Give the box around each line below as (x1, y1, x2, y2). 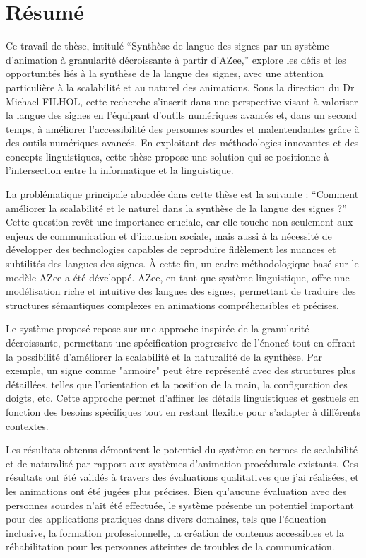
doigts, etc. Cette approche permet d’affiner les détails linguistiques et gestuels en (6, 390, 359, 405)
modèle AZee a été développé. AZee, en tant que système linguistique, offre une (6, 269, 350, 284)
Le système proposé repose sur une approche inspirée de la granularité (6, 321, 309, 336)
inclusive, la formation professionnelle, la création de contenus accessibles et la (6, 525, 344, 540)
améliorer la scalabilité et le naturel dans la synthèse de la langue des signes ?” (6, 200, 347, 215)
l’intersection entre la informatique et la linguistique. (6, 163, 234, 178)
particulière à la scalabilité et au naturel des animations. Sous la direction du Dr (6, 79, 355, 94)
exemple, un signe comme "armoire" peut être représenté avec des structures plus (6, 363, 355, 378)
